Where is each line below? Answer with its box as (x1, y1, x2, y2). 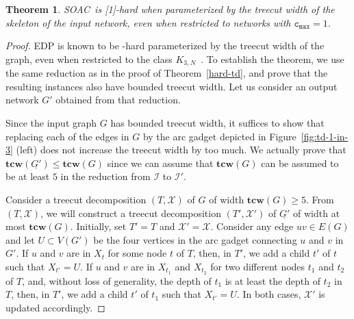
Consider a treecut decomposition (5, 192, 147, 206)
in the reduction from (60, 169, 151, 183)
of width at (293, 205, 340, 220)
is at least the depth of (225, 273, 320, 288)
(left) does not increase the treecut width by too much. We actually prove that (16, 142, 346, 157)
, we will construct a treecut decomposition (40, 205, 221, 220)
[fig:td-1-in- (301, 129, 349, 143)
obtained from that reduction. (55, 92, 181, 107)
